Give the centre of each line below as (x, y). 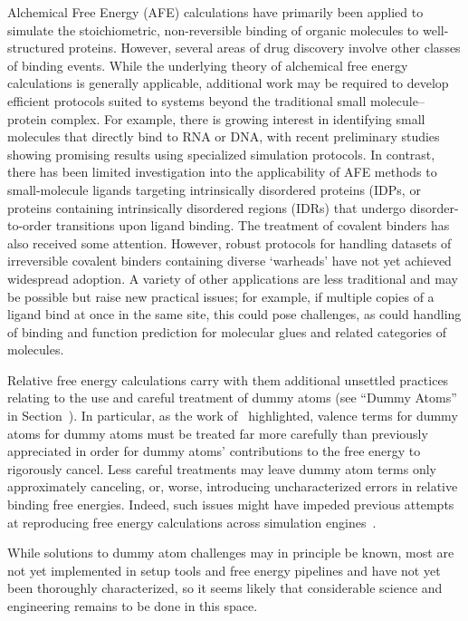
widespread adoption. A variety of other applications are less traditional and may (233, 278)
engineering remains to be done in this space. (133, 606)
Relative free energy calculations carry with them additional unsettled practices (228, 379)
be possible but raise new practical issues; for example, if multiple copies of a (221, 296)
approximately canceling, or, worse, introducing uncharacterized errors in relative (233, 486)
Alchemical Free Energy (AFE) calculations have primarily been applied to (215, 12)
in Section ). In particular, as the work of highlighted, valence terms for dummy (233, 416)
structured (36, 48)
